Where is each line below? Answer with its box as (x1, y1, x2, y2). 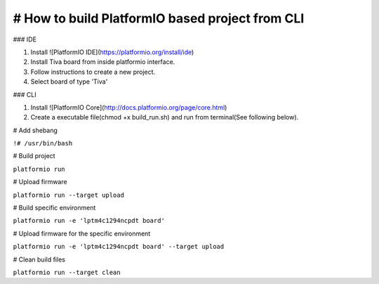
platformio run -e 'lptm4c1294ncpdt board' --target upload (13, 243, 225, 251)
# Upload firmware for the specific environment (13, 229, 151, 238)
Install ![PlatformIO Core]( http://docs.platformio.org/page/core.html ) (30, 103, 227, 112)
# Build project (13, 152, 55, 160)
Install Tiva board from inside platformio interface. (30, 58, 175, 66)
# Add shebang (13, 126, 58, 134)
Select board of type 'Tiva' (30, 77, 108, 86)
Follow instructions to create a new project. (30, 67, 156, 76)
